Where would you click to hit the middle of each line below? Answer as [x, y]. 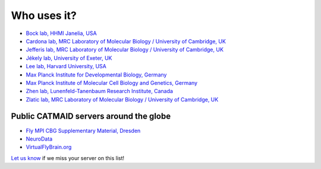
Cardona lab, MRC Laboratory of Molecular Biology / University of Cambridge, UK [126, 41]
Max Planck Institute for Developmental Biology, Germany [96, 75]
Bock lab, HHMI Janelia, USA [62, 33]
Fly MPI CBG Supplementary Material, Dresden [83, 130]
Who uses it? [44, 15]
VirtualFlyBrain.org [49, 147]
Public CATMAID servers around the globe [91, 117]
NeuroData [39, 139]
